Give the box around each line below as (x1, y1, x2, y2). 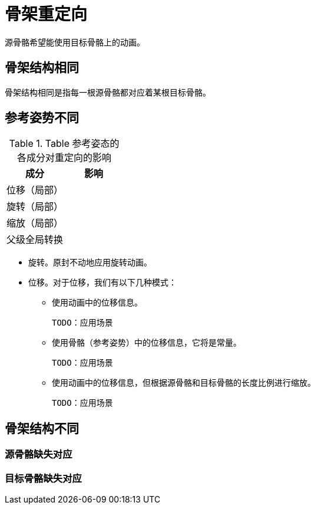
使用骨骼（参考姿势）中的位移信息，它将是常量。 (52, 337, 241, 348)
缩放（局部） (6, 217, 64, 229)
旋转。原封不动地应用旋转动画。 (28, 257, 152, 268)
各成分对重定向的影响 (17, 152, 112, 164)
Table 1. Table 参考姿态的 (9, 137, 120, 150)
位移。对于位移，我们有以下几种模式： (28, 277, 177, 288)
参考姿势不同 (5, 110, 79, 126)
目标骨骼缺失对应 (5, 472, 82, 484)
